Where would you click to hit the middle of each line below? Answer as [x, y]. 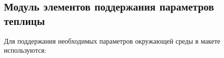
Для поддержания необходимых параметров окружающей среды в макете [112, 41]
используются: [25, 50]
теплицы [25, 20]
